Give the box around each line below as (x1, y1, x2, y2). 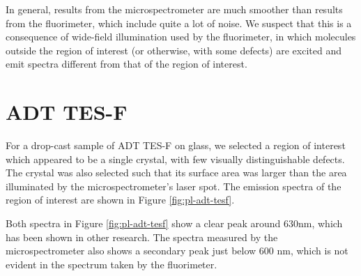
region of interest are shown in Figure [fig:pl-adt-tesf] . (6, 192, 235, 207)
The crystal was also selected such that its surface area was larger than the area (6, 165, 347, 180)
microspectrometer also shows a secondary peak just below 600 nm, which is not (6, 243, 348, 258)
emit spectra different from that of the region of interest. (6, 56, 247, 71)
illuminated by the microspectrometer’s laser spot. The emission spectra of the (6, 178, 341, 193)
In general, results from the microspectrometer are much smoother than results (6, 2, 343, 16)
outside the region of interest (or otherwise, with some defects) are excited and (6, 43, 341, 57)
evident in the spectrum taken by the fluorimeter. (6, 256, 217, 271)
